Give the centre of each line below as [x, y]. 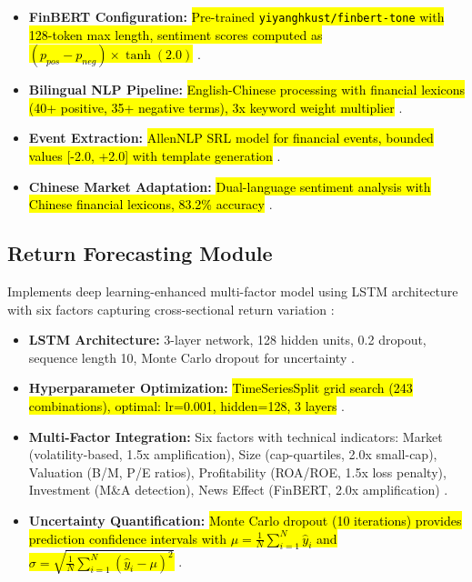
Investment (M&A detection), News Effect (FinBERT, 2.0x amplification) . [238, 490]
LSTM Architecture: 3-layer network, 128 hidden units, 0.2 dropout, [227, 340]
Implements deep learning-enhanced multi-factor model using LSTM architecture [233, 291]
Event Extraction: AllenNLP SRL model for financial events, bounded [231, 138]
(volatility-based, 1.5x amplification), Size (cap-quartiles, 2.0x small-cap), [233, 454]
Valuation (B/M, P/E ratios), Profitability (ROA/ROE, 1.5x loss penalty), [237, 472]
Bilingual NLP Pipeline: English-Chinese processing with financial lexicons [247, 90]
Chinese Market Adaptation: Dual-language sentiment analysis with [230, 186]
